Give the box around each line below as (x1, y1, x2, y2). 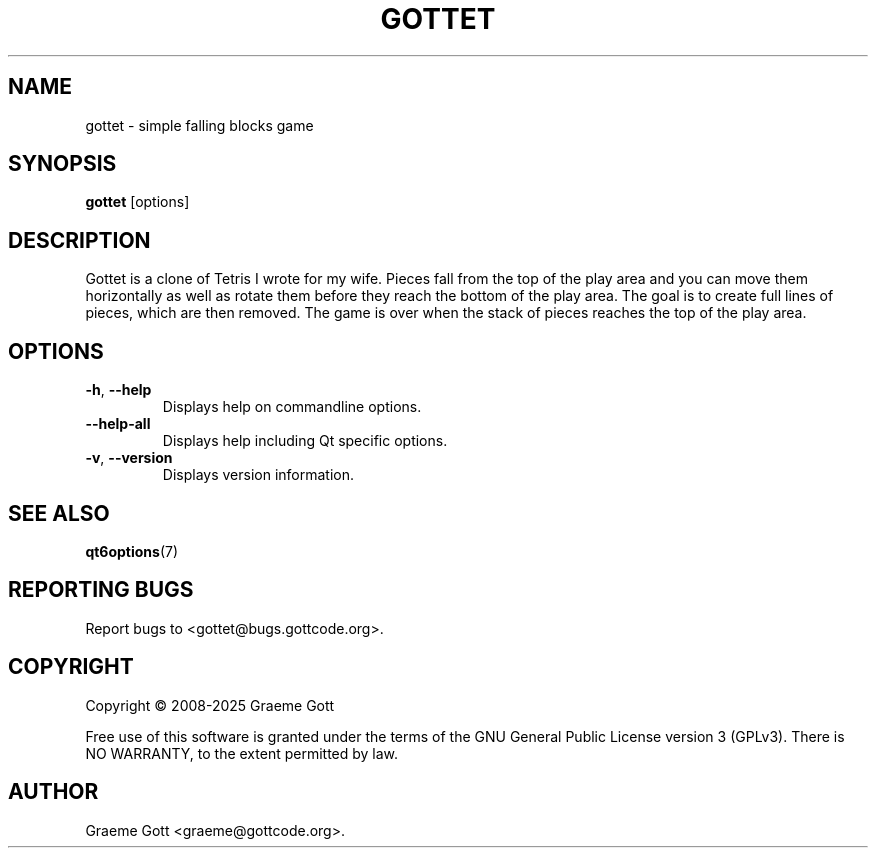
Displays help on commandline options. (162, 398, 422, 416)
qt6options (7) (85, 542, 179, 560)
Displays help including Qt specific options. (162, 432, 448, 450)
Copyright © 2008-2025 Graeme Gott (85, 696, 335, 714)
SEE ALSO (8, 500, 110, 526)
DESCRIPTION (8, 227, 151, 253)
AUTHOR (8, 779, 99, 805)
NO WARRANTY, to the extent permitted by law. (85, 744, 399, 762)
